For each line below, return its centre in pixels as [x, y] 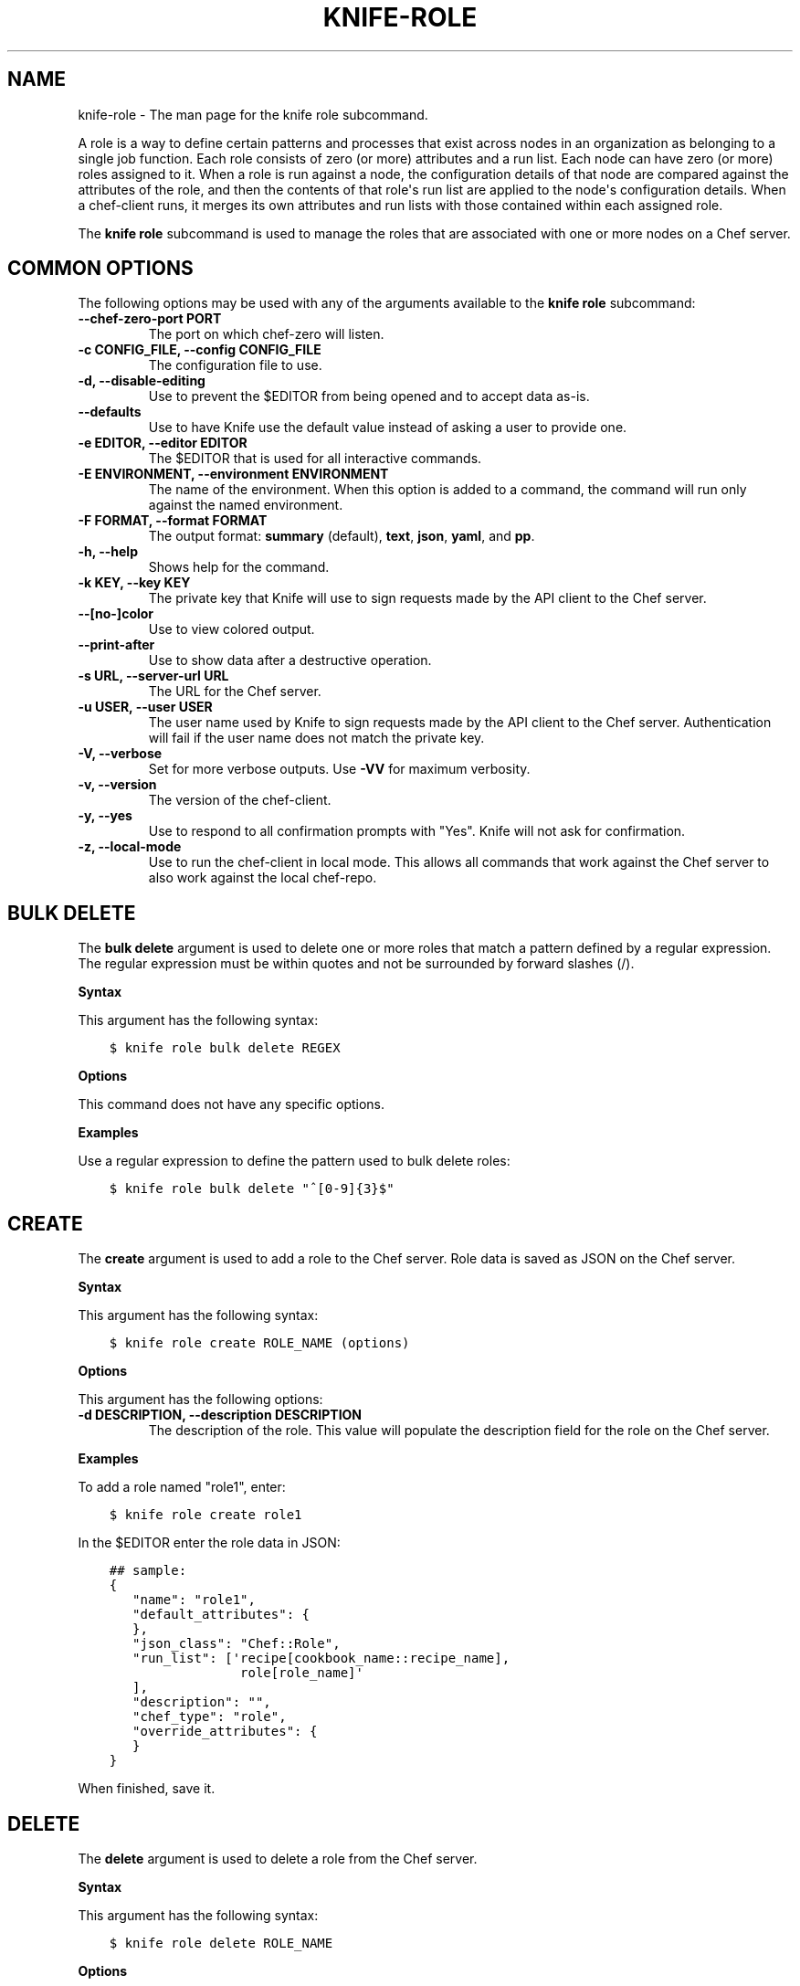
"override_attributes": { [225, 1732]
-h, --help [108, 552]
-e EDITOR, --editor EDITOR [163, 443]
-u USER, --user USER [145, 707]
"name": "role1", [194, 1600]
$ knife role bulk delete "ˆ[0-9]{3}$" [252, 1189]
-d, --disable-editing [142, 381]
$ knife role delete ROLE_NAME [221, 1943]
